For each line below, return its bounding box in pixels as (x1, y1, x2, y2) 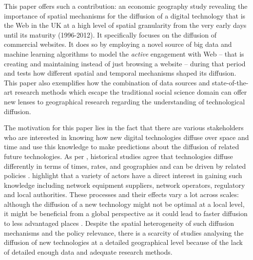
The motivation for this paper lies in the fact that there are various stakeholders (4, 122, 244, 133)
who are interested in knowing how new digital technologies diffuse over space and (4, 132, 249, 142)
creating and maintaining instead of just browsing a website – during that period (4, 58, 246, 68)
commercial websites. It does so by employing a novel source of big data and (4, 39, 232, 49)
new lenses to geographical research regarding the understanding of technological (4, 96, 245, 106)
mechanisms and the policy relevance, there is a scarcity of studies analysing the (4, 227, 244, 238)
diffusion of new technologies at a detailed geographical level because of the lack (4, 237, 243, 247)
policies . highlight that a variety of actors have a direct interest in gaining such (4, 170, 242, 180)
